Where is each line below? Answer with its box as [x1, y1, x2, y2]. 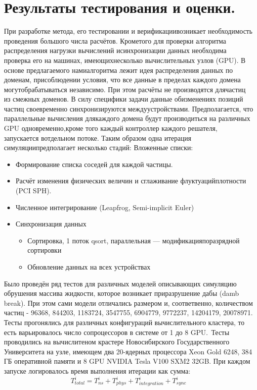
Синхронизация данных [15, 219, 86, 229]
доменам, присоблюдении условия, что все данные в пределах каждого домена [4, 74, 241, 85]
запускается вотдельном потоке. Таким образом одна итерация [4, 132, 191, 143]
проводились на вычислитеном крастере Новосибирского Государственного [4, 336, 229, 347]
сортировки [27, 245, 62, 255]
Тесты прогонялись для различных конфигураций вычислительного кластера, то [4, 317, 245, 327]
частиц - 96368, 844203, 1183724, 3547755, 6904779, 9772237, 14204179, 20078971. [4, 307, 253, 318]
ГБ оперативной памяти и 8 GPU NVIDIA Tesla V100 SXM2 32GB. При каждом [4, 356, 251, 366]
